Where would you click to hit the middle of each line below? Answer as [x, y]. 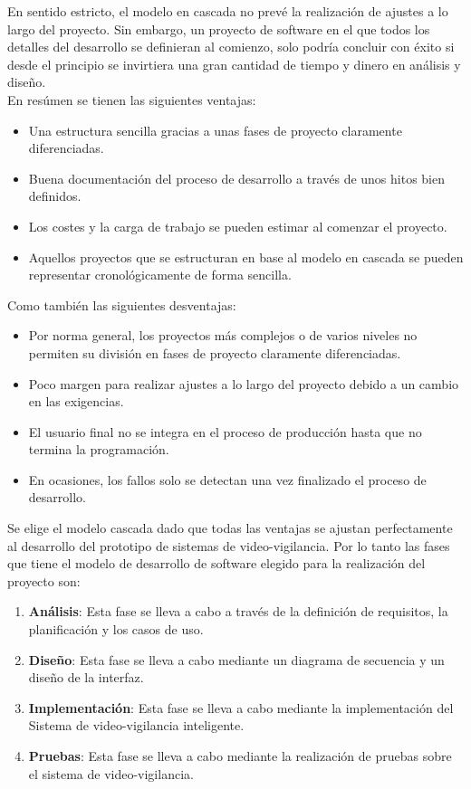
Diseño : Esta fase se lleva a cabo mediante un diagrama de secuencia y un [236, 659]
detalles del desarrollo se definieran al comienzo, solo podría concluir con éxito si [231, 47]
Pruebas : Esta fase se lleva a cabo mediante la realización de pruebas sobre [240, 756]
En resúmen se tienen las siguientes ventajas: [132, 99]
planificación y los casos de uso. [116, 629]
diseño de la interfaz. [86, 677]
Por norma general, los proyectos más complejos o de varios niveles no [223, 335]
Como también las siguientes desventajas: [122, 304]
